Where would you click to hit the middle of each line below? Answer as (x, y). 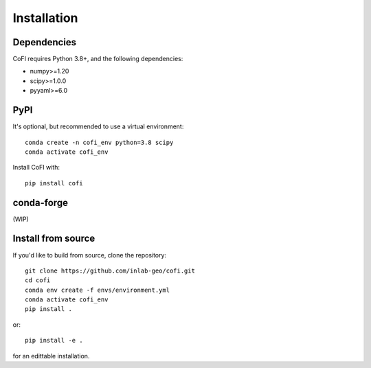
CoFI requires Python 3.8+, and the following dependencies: (98, 59)
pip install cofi (54, 183)
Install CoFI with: (36, 168)
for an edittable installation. (51, 356)
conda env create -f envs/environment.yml (98, 290)
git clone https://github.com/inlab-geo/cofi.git (110, 271)
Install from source (54, 239)
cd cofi (38, 280)
